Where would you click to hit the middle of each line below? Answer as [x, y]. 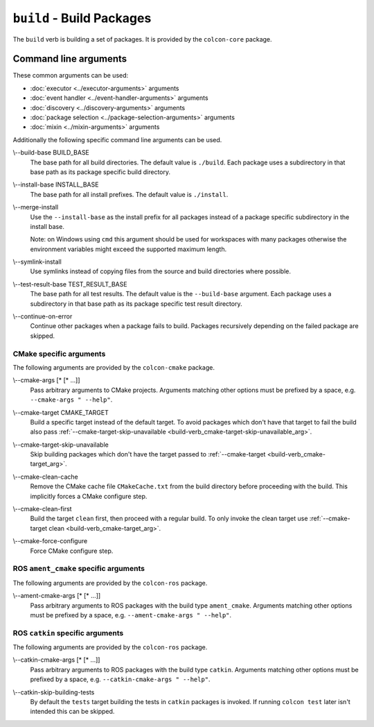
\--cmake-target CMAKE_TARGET [61, 412]
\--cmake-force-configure [50, 541]
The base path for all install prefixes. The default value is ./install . [129, 194]
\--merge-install [36, 207]
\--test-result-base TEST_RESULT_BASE [70, 284]
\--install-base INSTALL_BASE [56, 185]
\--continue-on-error [43, 316]
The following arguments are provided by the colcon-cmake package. [114, 367]
